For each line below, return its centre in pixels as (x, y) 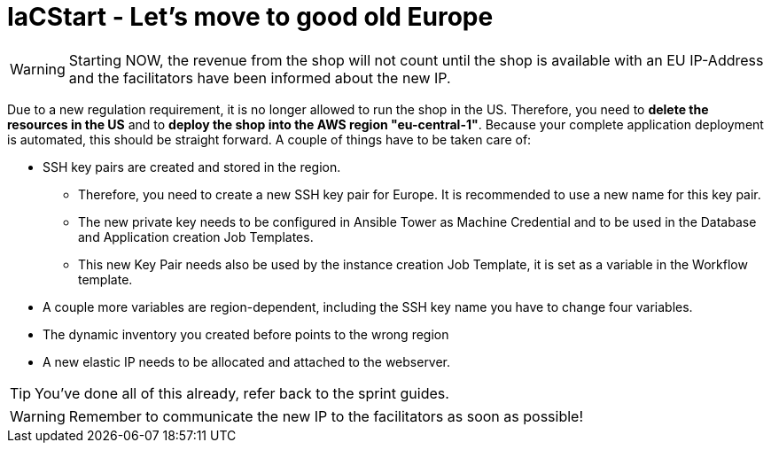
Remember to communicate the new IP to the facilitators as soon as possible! (326, 416)
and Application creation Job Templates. (196, 237)
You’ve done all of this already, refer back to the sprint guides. (242, 393)
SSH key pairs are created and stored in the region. (192, 167)
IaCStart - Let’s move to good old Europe (250, 17)
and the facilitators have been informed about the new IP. (260, 78)
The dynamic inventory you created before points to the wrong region (246, 334)
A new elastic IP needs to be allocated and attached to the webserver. (247, 361)
